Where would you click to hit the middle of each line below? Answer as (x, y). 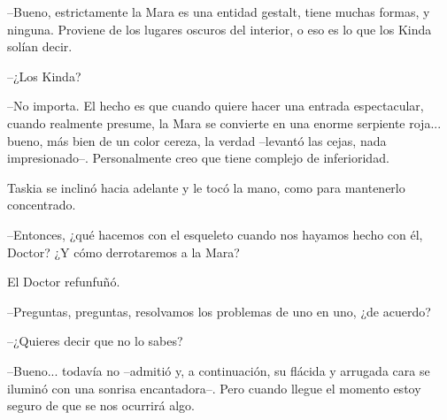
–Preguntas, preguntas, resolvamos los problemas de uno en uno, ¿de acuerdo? (219, 311)
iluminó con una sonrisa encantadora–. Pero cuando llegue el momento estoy (214, 388)
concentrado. (42, 205)
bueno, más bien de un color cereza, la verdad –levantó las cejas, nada (197, 140)
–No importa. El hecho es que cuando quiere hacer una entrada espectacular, (216, 106)
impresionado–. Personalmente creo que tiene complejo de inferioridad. (198, 158)
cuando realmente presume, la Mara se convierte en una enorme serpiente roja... (224, 122)
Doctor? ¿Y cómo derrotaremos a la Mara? (123, 252)
